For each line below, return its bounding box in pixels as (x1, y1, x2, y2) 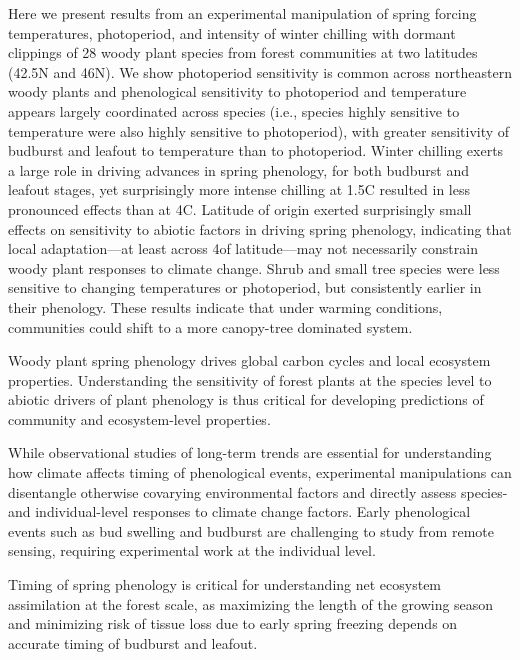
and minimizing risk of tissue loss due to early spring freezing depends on (8, 613, 458, 634)
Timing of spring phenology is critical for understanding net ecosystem (8, 574, 442, 595)
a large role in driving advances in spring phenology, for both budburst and (8, 159, 470, 180)
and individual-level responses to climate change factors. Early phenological (8, 501, 471, 522)
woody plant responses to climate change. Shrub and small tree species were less (8, 257, 500, 278)
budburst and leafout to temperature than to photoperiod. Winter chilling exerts (8, 140, 504, 161)
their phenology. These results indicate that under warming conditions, (8, 296, 443, 317)
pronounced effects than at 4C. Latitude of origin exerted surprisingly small (8, 198, 472, 219)
